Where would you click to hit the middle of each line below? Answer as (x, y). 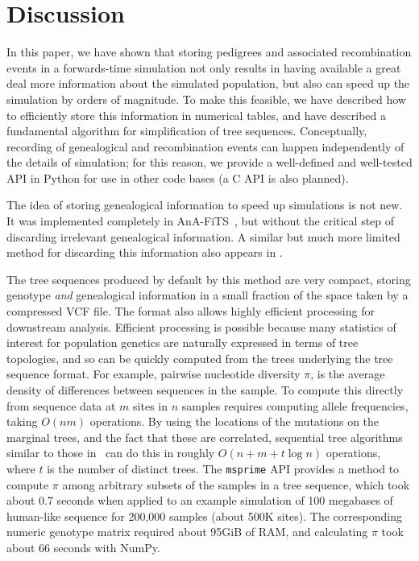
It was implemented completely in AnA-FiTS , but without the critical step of (201, 221)
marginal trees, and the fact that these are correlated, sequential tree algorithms (205, 437)
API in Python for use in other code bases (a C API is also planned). (178, 177)
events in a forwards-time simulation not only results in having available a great (204, 67)
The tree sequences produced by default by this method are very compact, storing (209, 279)
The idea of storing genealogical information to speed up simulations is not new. (205, 205)
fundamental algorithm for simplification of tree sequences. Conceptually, (187, 131)
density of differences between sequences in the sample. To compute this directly (205, 390)
